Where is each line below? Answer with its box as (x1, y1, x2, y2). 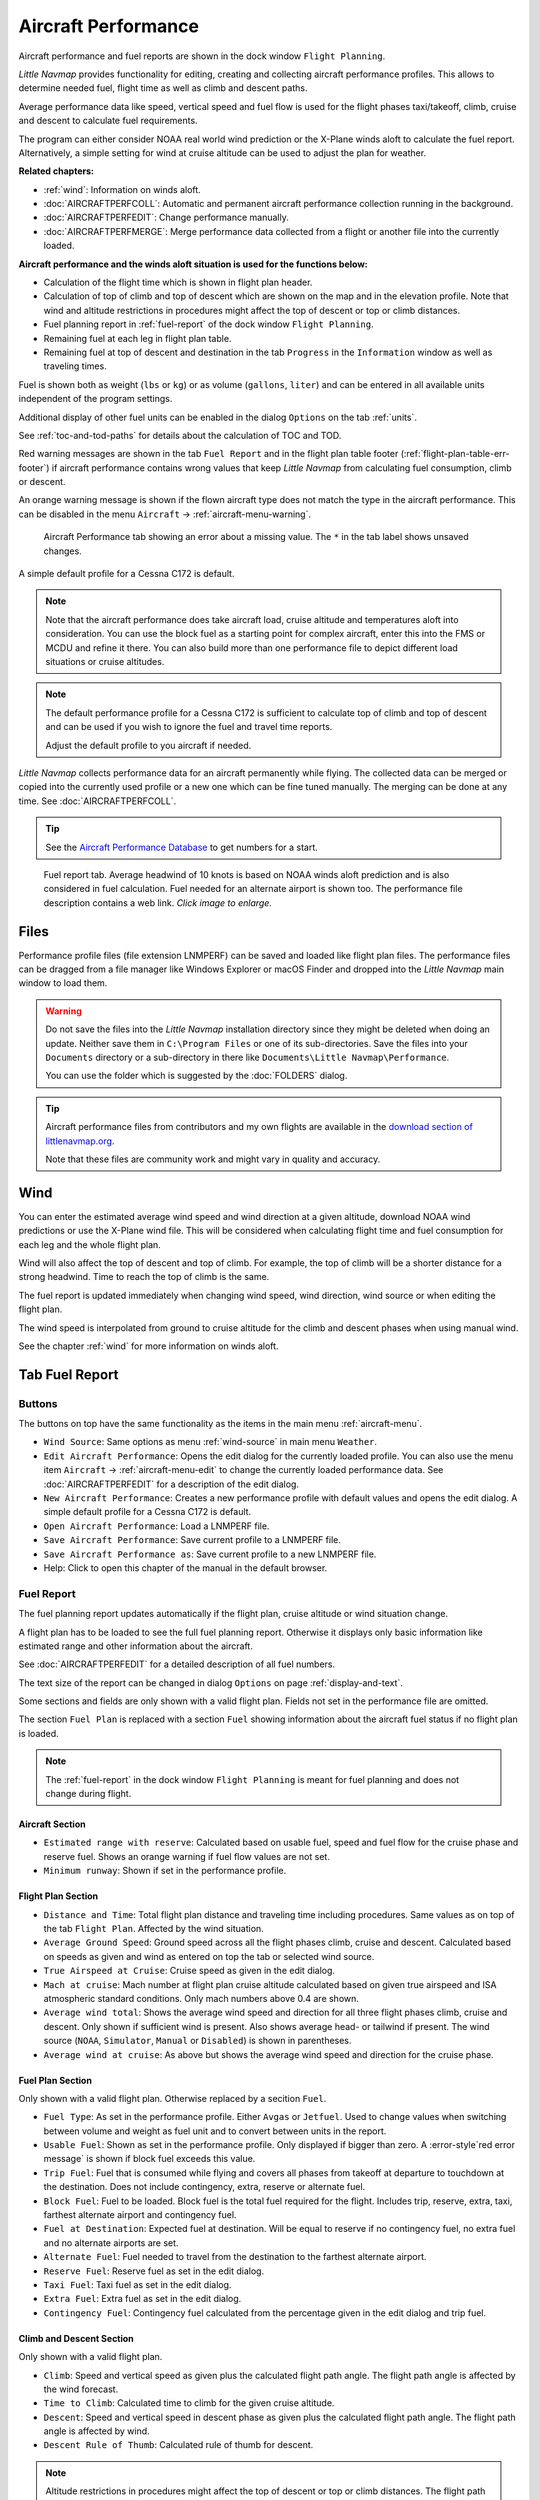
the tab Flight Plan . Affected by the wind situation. (43, 1922, 264, 1934)
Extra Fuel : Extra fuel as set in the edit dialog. (43, 2293, 242, 2305)
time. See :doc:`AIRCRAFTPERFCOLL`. (18, 795, 177, 807)
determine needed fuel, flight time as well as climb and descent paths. (18, 82, 308, 94)
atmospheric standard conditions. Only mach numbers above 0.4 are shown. (43, 1992, 360, 2004)
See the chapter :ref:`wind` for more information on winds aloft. (18, 1340, 279, 1352)
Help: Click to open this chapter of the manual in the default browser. (43, 1561, 328, 1574)
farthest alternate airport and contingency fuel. (43, 2209, 237, 2221)
